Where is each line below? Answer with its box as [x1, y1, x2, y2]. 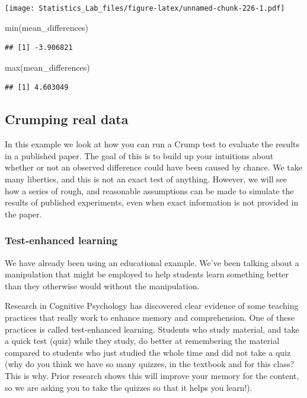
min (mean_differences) [5, 21, 88, 33]
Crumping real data [5, 110, 129, 128]
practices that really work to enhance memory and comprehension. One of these [5, 311, 295, 323]
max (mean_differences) [5, 61, 90, 73]
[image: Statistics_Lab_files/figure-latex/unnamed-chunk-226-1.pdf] [5, 4, 285, 12]
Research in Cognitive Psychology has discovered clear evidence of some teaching [5, 299, 299, 312]
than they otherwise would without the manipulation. [5, 279, 200, 292]
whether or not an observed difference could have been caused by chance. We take [5, 161, 302, 173]
